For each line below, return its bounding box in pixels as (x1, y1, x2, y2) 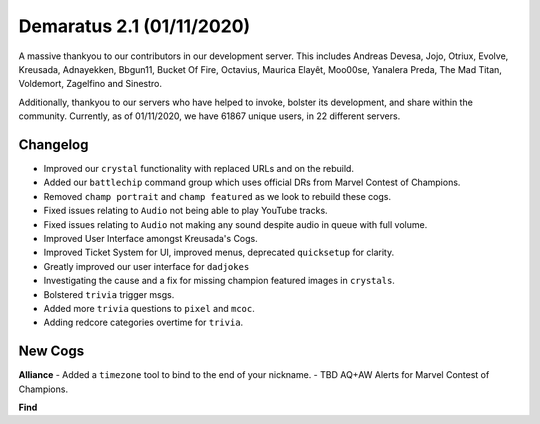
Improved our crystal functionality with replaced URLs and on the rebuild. (43, 163, 355, 175)
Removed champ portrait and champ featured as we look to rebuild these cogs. (43, 190, 392, 202)
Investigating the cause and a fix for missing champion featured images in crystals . (43, 275, 395, 287)
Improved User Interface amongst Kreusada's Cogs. (43, 232, 259, 244)
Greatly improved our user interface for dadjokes (43, 260, 250, 272)
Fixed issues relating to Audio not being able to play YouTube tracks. (43, 205, 329, 217)
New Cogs (18, 343, 85, 360)
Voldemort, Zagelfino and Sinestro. (18, 78, 163, 90)
